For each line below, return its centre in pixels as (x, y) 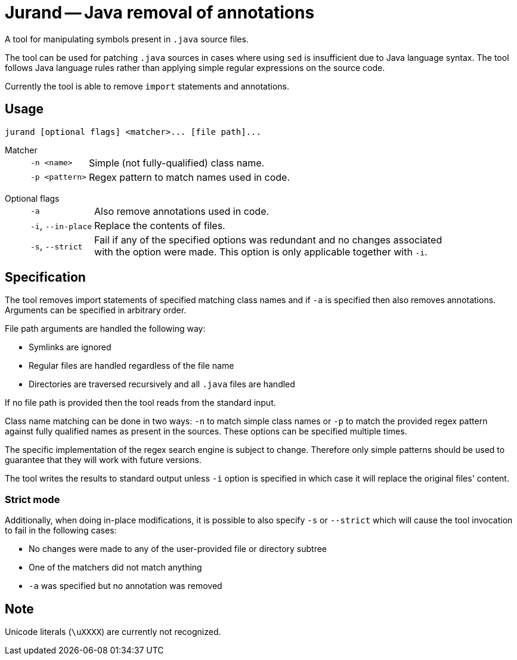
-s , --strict (57, 246)
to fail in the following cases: (61, 531)
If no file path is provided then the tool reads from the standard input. (140, 403)
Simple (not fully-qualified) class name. (177, 163)
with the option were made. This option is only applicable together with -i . (261, 252)
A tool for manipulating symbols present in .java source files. (127, 39)
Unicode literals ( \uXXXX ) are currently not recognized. (113, 632)
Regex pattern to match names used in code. (189, 177)
